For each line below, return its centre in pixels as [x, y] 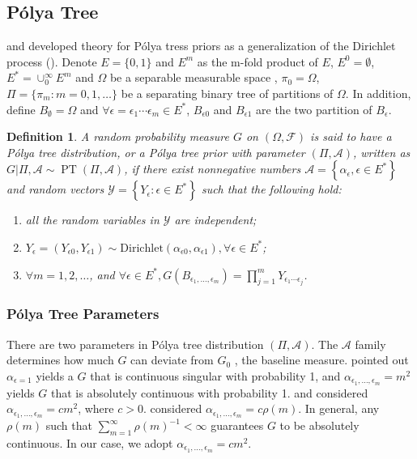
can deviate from [172, 360]
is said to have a [351, 136]
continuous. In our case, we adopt [90, 442]
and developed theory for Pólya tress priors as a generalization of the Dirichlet [201, 46]
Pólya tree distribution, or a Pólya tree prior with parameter [156, 152]
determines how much [60, 360]
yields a [55, 375]
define [21, 109]
